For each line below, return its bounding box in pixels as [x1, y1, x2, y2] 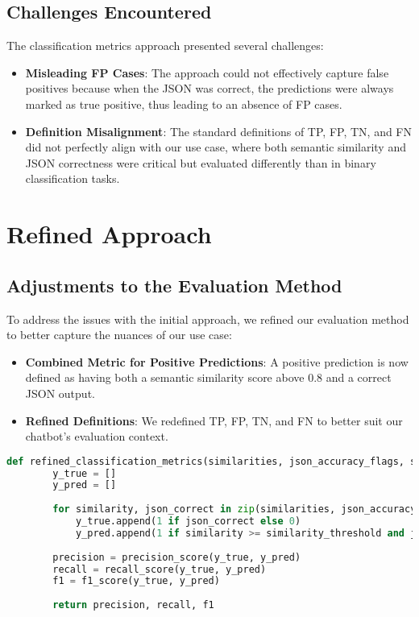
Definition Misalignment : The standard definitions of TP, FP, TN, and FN [25, 122, 413, 139]
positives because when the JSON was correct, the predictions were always [25, 80, 394, 97]
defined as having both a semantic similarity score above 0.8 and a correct [25, 369, 392, 386]
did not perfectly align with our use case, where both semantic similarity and [25, 139, 406, 155]
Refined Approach [6, 217, 212, 251]
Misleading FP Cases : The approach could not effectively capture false [25, 64, 389, 81]
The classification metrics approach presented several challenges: [6, 37, 324, 54]
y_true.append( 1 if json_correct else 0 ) [75, 516, 301, 528]
